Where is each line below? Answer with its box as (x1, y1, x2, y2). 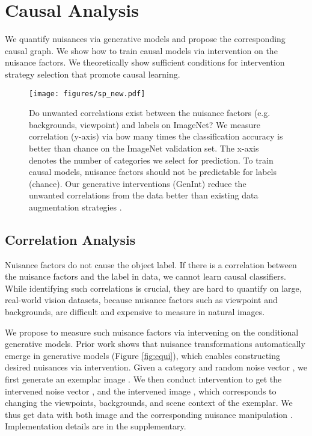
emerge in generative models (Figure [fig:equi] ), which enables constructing (5, 349, 280, 361)
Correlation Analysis (5, 230, 136, 248)
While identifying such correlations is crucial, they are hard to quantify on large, (5, 281, 302, 294)
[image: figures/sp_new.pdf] (29, 89, 145, 98)
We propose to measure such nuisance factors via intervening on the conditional (5, 325, 299, 338)
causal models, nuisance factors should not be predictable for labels (29, 165, 277, 178)
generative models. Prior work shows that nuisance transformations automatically (5, 337, 305, 350)
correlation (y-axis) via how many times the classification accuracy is (29, 130, 283, 143)
